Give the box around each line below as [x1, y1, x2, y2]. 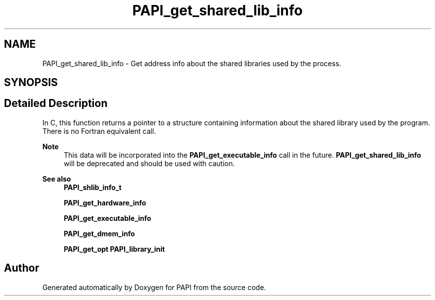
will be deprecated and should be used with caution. [64, 159, 235, 168]
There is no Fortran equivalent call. [42, 126, 156, 135]
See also [42, 174, 71, 183]
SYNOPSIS [4, 76, 58, 89]
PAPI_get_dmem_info [64, 229, 135, 238]
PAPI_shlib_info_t [64, 183, 122, 192]
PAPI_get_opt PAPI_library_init [64, 244, 165, 253]
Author [4, 262, 39, 275]
